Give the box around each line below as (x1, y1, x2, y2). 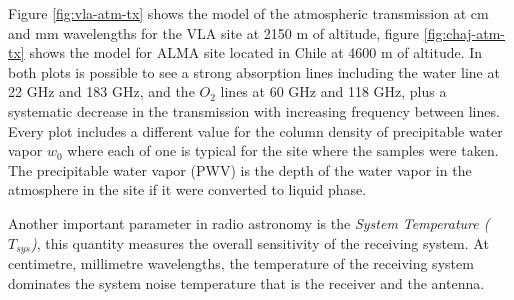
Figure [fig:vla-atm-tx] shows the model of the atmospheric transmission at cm (8, 3, 489, 23)
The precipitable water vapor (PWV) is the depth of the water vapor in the (8, 159, 472, 180)
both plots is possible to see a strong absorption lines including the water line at (8, 61, 500, 82)
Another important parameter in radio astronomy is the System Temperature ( (8, 212, 490, 233)
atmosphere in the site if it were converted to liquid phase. (8, 179, 367, 200)
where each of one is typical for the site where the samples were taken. (67, 140, 499, 161)
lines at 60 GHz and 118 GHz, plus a (220, 81, 447, 102)
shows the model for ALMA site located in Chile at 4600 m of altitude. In (29, 42, 483, 63)
